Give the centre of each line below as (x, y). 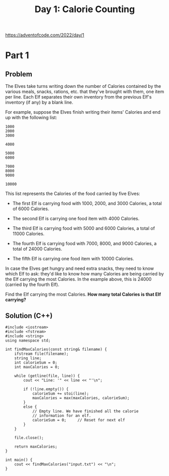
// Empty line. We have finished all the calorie (85, 411)
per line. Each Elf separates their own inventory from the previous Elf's (78, 97)
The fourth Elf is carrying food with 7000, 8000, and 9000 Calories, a (84, 244)
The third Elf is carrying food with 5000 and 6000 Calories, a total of (84, 228)
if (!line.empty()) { (46, 389)
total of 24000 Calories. (37, 249)
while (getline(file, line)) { (47, 376)
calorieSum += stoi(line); (61, 394)
